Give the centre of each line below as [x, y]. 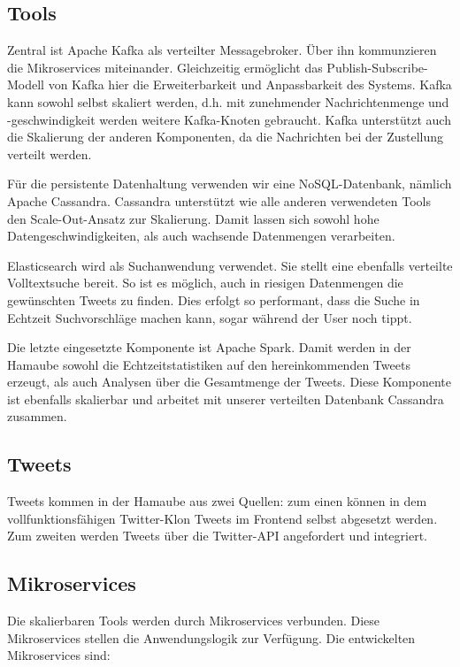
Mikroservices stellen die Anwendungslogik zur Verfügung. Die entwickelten [211, 637]
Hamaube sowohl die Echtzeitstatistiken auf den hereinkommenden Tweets [209, 364]
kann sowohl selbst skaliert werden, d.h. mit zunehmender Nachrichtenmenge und [228, 101]
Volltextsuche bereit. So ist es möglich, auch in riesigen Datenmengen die [205, 283]
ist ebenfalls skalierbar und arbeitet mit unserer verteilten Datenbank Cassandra [226, 399]
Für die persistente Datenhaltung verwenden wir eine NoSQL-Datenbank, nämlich [230, 184]
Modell [26, 84]
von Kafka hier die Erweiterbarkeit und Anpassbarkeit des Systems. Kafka [250, 84]
